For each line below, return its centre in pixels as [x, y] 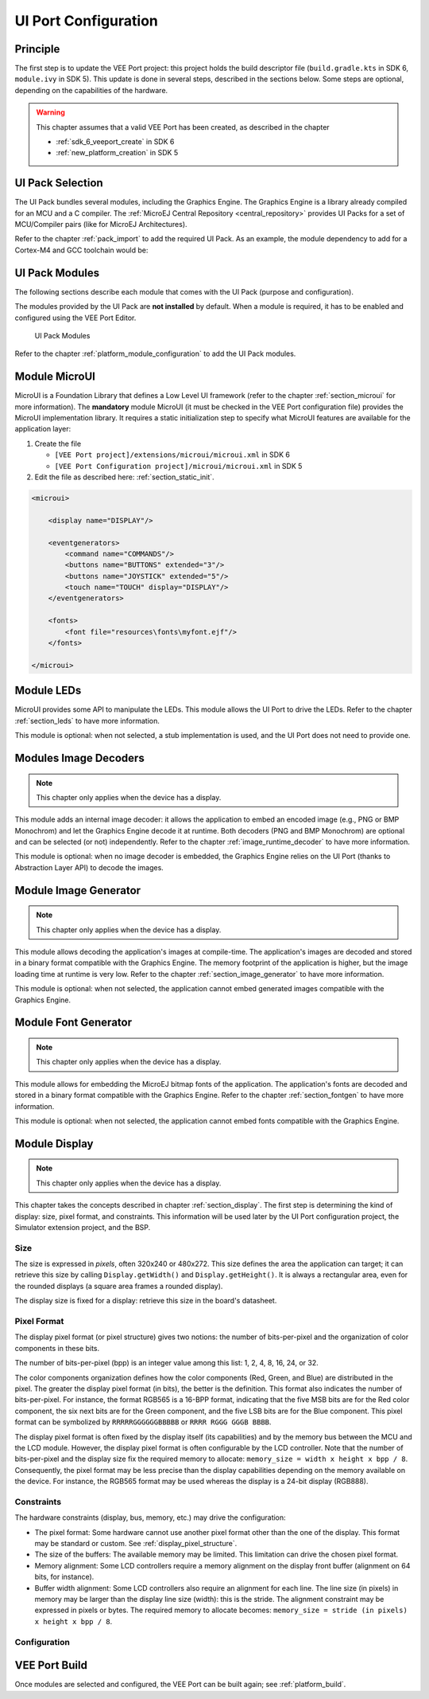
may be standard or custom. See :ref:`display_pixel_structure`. [136, 1543]
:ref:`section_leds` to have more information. [87, 721]
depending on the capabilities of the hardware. [91, 90]
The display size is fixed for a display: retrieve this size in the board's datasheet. [146, 1301]
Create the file [58, 443]
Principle [37, 49]
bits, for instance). [64, 1577]
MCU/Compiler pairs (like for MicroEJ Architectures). [101, 225]
